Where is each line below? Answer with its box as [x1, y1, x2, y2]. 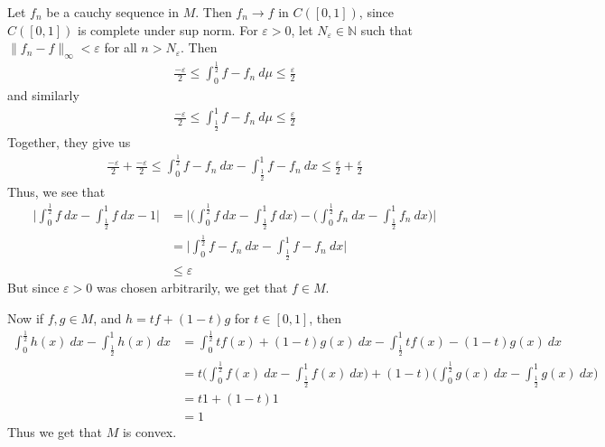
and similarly [7, 86, 79, 105]
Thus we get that [7, 422, 103, 441]
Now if [7, 308, 44, 327]
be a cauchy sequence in [46, 3, 179, 21]
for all [104, 38, 137, 57]
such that [360, 20, 413, 39]
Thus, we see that [7, 182, 106, 200]
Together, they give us [7, 133, 131, 152]
